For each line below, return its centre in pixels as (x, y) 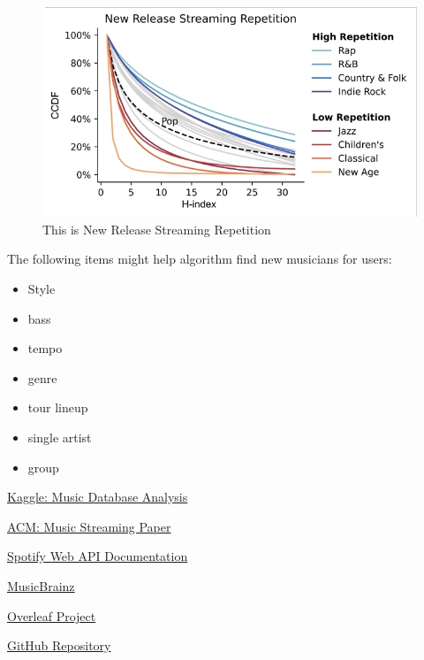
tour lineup (58, 407)
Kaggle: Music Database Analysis (98, 497)
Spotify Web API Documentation (98, 556)
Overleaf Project (52, 615)
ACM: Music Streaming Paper (89, 526)
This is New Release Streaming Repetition (157, 229)
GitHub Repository (59, 645)
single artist (60, 437)
